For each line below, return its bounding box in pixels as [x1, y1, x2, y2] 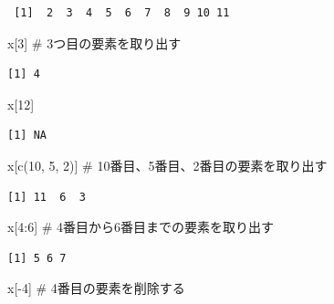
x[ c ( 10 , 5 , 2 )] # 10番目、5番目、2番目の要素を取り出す [7, 155, 328, 174]
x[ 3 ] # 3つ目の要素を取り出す [7, 33, 182, 52]
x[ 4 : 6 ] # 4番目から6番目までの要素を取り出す [7, 217, 275, 236]
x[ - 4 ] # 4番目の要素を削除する [7, 278, 185, 298]
